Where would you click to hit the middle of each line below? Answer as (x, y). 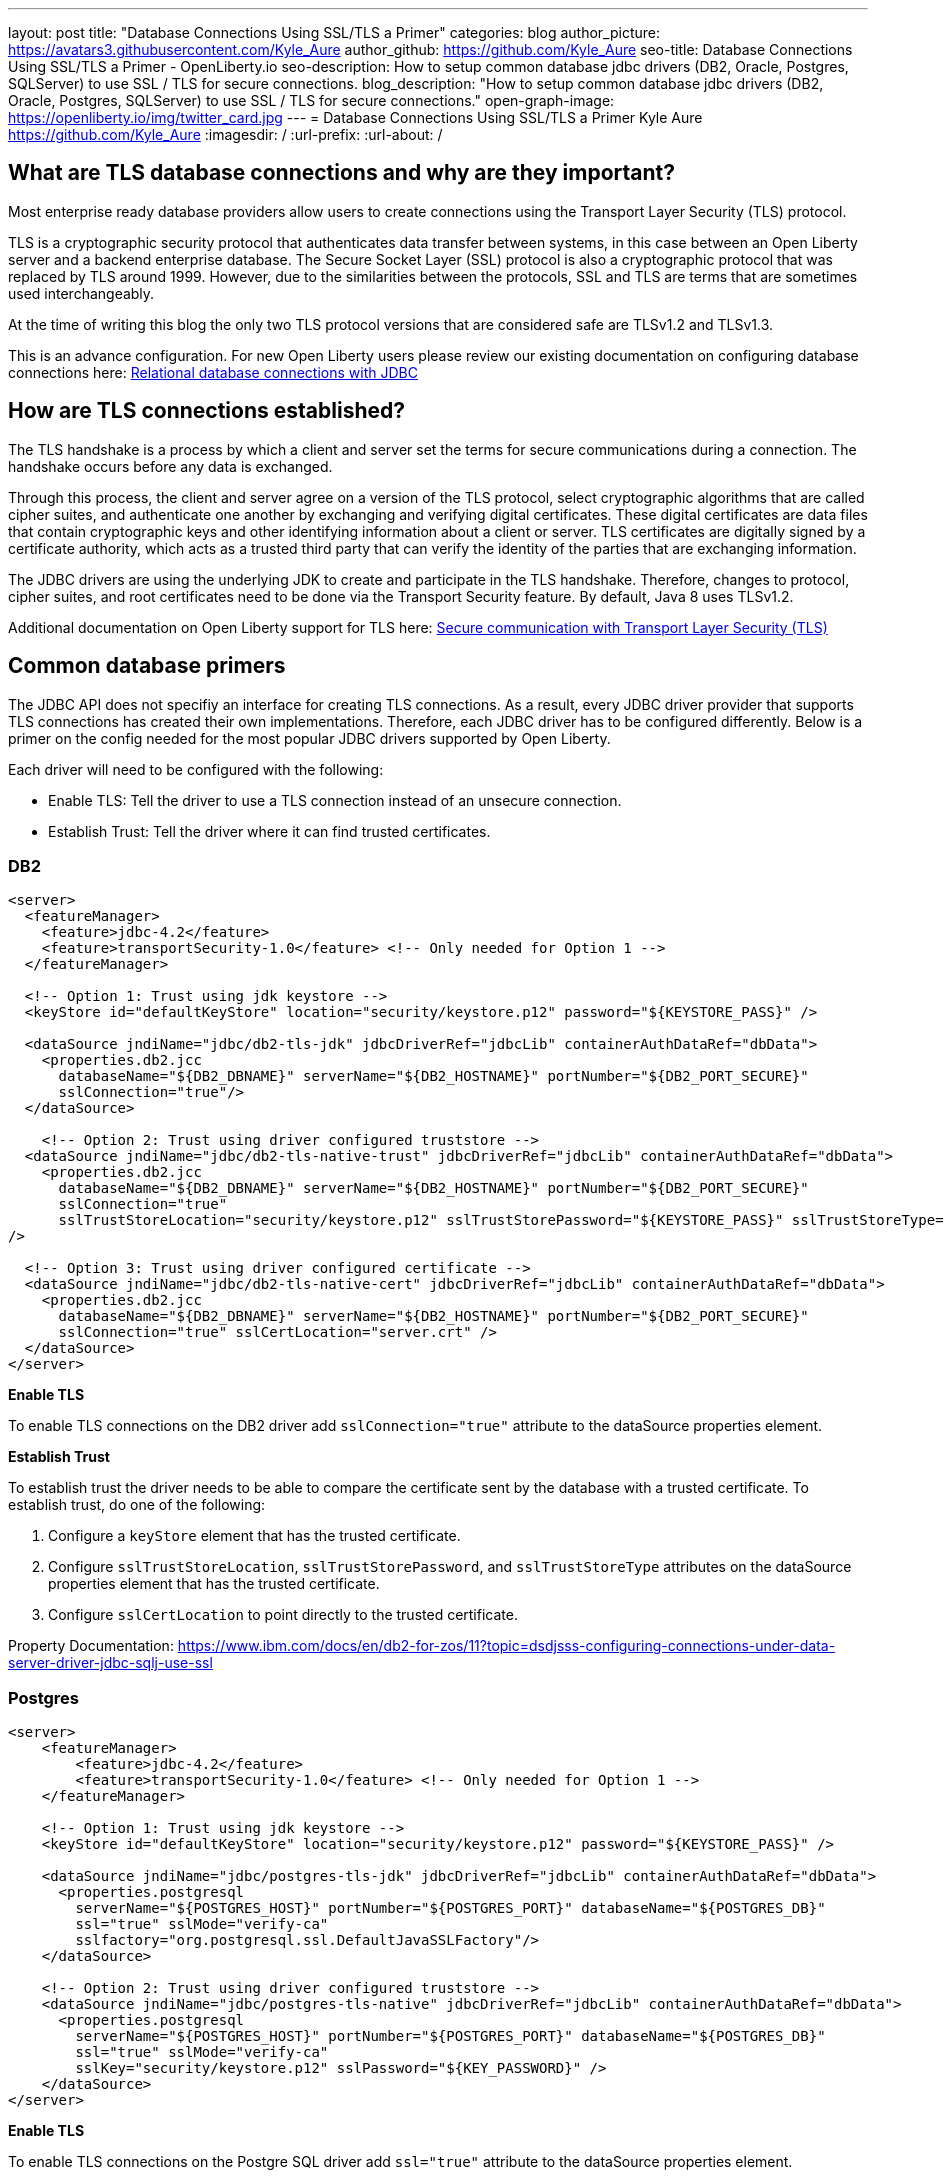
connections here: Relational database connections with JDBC (213, 372)
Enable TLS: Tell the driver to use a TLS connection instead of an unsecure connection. (335, 800)
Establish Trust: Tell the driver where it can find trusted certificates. (269, 831)
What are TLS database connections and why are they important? (342, 173)
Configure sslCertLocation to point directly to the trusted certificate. (283, 1615)
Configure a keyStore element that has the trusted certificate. (254, 1536)
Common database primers (147, 666)
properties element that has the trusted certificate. (214, 1584)
